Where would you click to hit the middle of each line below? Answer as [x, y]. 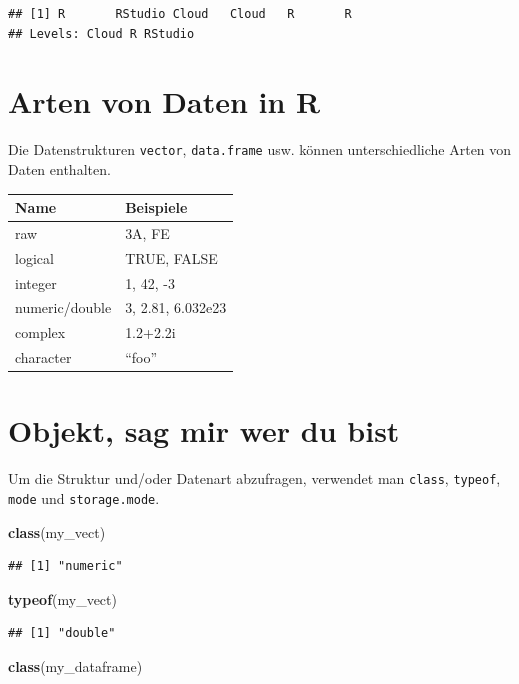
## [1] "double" [62, 633]
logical [34, 257]
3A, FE [147, 232]
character [43, 357]
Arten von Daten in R [164, 101]
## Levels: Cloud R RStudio [101, 33]
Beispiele [156, 207]
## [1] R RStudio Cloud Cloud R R [180, 14]
